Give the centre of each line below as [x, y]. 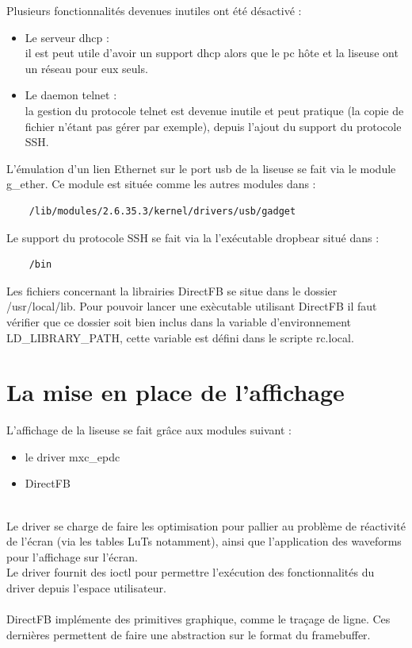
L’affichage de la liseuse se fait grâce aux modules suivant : [149, 430]
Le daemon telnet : [71, 95]
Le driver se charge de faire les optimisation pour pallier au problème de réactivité [206, 525]
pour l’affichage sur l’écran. [72, 556]
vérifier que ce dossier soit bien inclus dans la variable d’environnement [179, 321]
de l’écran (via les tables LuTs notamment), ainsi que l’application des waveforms [204, 541]
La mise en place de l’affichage [175, 392]
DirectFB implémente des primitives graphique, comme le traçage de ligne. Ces [198, 619]
